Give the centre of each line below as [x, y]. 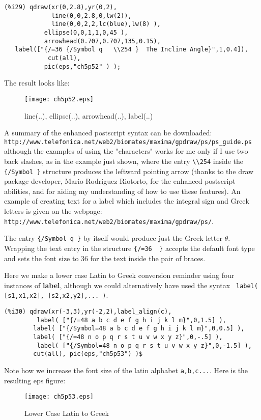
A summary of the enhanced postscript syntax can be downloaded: [108, 133]
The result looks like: [37, 83]
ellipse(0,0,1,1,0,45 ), [86, 32]
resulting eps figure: [35, 380]
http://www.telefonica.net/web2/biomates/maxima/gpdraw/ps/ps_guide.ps [128, 142]
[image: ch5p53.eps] [59, 397]
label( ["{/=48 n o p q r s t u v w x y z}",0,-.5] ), [128, 337]
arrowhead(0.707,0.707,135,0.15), [102, 41]
